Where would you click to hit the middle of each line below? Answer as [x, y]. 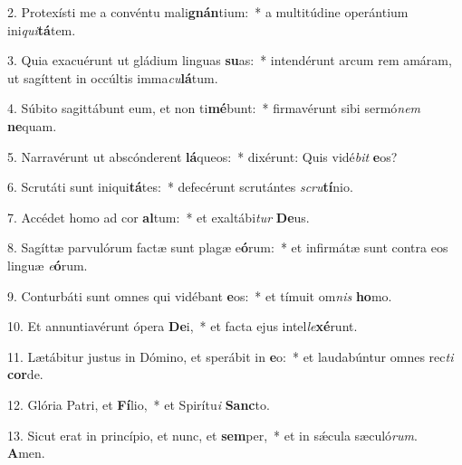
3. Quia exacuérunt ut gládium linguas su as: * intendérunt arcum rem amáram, [230, 60]
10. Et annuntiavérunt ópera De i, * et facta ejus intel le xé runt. [183, 326]
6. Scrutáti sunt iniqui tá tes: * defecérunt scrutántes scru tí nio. [180, 187]
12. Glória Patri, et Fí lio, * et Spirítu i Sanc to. [139, 404]
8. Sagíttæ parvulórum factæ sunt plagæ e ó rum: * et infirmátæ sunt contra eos [228, 247]
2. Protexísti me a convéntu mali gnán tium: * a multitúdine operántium [208, 12]
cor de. [25, 374]
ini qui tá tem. [42, 29]
